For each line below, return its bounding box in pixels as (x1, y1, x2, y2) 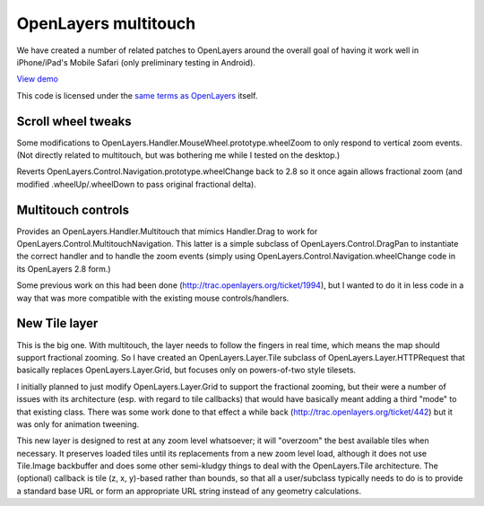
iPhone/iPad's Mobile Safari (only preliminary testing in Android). (16, 57, 255, 67)
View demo (16, 74, 58, 84)
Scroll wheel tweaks (16, 113, 132, 129)
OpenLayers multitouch (16, 13, 196, 33)
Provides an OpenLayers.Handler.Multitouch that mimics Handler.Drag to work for (16, 225, 318, 237)
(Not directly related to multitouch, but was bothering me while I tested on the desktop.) (16, 150, 341, 161)
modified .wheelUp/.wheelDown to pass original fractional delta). (16, 179, 257, 189)
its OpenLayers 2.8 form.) (16, 263, 111, 274)
